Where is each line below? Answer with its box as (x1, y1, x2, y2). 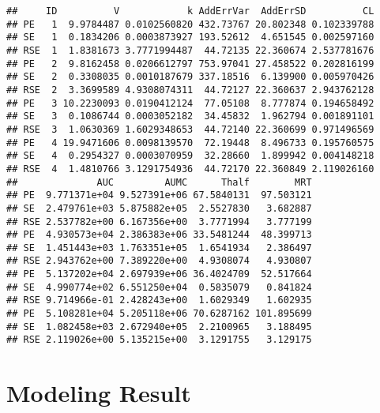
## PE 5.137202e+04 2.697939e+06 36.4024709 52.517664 (6, 268, 312, 280)
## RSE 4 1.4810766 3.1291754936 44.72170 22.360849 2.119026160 (6, 163, 374, 175)
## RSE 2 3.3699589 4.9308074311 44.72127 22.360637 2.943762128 (6, 84, 374, 96)
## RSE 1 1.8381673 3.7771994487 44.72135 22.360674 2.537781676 (6, 44, 374, 56)
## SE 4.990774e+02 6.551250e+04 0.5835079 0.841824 (6, 281, 312, 293)
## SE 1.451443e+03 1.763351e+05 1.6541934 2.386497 (6, 242, 312, 253)
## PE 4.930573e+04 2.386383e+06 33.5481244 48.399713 (6, 229, 312, 241)
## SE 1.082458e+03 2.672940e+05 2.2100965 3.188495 (6, 321, 312, 332)
